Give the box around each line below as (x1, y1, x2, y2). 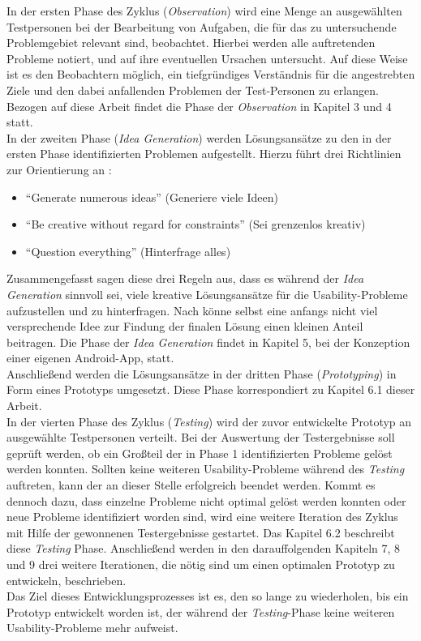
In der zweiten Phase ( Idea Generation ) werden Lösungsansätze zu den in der (6, 129, 392, 146)
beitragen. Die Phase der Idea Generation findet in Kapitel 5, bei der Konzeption (6, 333, 410, 350)
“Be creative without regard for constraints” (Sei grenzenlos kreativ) (25, 216, 366, 233)
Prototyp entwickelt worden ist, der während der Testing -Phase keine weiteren (6, 603, 395, 620)
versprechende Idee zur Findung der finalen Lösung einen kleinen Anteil (6, 318, 363, 335)
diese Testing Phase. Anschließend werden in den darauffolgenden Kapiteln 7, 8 (6, 540, 401, 557)
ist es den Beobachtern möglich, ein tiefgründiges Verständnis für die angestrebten (6, 66, 415, 83)
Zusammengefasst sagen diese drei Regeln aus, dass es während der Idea (6, 270, 364, 287)
